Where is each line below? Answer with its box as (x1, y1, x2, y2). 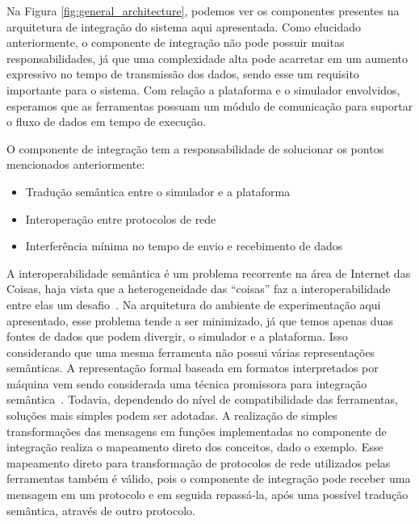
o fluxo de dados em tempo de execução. (6, 113, 206, 130)
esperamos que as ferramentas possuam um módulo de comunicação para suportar (6, 97, 413, 114)
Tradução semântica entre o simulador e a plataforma (25, 182, 291, 199)
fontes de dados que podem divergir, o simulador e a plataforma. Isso (6, 328, 348, 345)
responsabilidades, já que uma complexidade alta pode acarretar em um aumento (6, 49, 408, 66)
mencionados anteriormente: (6, 156, 145, 173)
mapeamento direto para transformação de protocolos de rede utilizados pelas (6, 454, 391, 471)
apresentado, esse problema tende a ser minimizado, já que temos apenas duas (6, 312, 393, 329)
